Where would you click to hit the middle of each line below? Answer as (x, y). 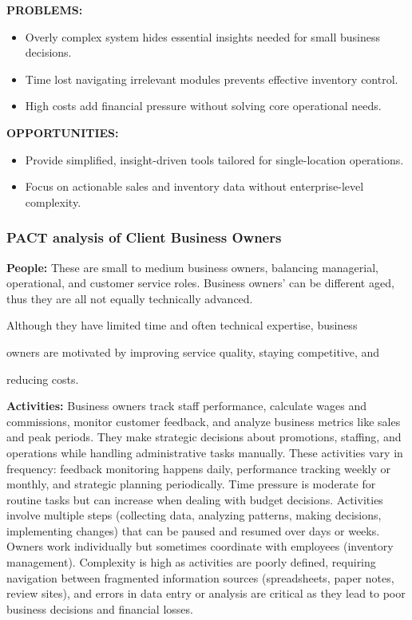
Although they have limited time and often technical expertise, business (182, 325)
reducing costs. (43, 379)
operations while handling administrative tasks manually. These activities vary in (205, 452)
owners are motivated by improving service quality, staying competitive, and (193, 351)
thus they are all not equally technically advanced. (130, 298)
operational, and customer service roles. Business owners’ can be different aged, (200, 283)
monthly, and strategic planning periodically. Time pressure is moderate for (191, 484)
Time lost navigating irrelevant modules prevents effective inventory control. (212, 79)
